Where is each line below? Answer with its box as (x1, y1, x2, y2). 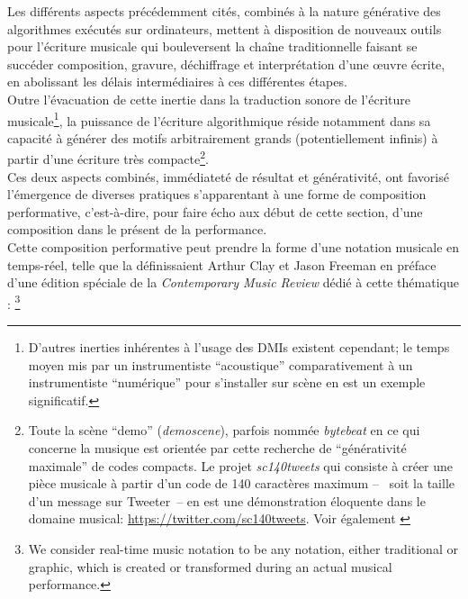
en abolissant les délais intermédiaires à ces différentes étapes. (7, 72, 347, 91)
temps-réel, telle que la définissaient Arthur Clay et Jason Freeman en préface (7, 255, 436, 274)
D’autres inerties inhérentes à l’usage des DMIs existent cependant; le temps (28, 338, 450, 357)
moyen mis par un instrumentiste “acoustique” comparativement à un (28, 355, 413, 374)
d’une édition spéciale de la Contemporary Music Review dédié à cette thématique (7, 273, 459, 292)
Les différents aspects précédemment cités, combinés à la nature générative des (7, 2, 441, 20)
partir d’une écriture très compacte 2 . (7, 147, 209, 168)
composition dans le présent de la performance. (7, 220, 267, 239)
